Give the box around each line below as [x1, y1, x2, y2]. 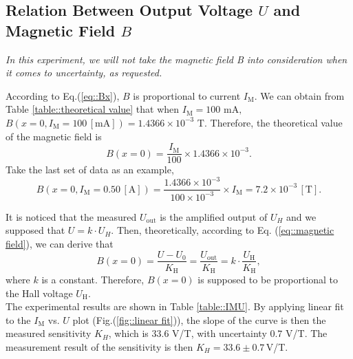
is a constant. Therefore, [41, 272, 145, 287]
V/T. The [286, 326, 328, 340]
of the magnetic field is [6, 129, 102, 143]
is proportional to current [133, 88, 241, 102]
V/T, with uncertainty [172, 326, 267, 340]
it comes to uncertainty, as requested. [6, 65, 162, 80]
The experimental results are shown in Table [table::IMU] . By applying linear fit [6, 299, 344, 314]
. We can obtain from [254, 88, 345, 102]
